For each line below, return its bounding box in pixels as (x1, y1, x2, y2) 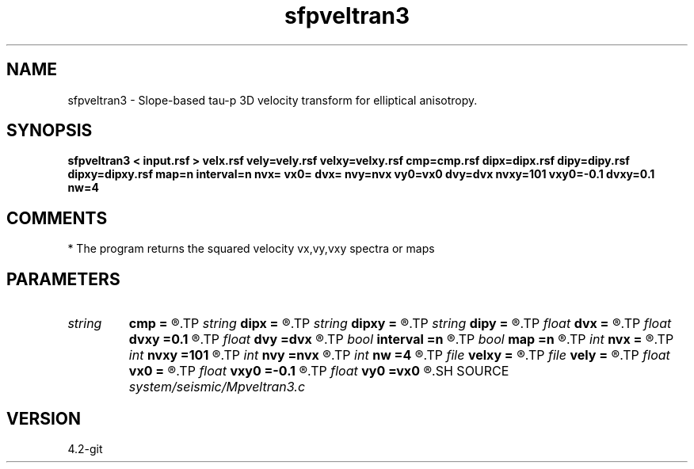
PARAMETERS (6, 269, 120, 289)
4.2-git (67, 441, 103, 456)
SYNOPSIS (6, 120, 93, 141)
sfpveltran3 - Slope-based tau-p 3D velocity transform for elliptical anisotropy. (67, 93, 478, 107)
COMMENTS (6, 208, 108, 228)
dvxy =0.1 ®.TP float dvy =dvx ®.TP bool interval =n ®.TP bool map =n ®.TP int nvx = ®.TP (128, 331, 674, 348)
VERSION (6, 408, 82, 429)
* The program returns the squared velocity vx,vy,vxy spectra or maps (67, 242, 435, 256)
